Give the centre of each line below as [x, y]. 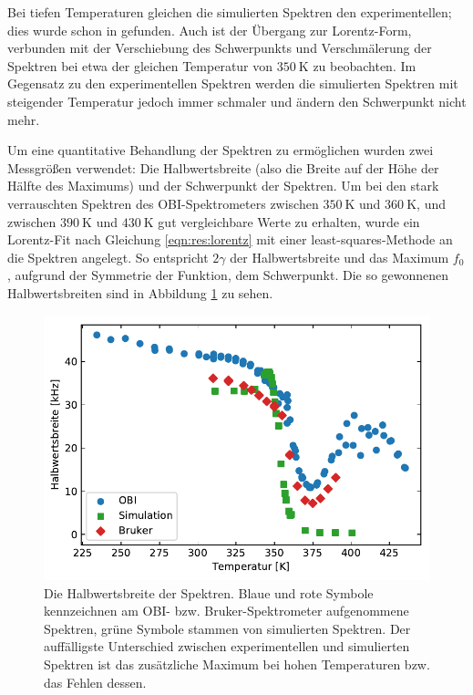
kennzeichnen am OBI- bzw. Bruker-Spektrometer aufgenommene [226, 611]
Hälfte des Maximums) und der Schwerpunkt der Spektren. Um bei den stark [223, 186]
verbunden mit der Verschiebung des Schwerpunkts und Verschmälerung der [220, 48]
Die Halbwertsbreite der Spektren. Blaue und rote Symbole [209, 592]
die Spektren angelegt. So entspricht [108, 257]
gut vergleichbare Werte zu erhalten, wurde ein [289, 221]
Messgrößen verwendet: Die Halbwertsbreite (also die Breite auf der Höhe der [223, 167]
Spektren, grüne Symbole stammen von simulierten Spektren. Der [227, 628]
